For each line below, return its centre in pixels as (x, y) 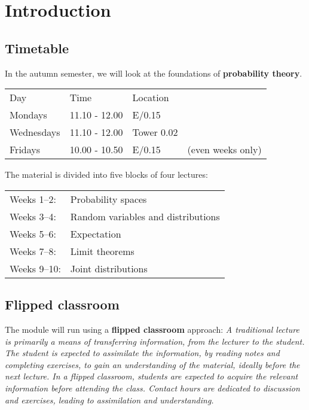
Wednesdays (35, 132)
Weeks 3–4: (33, 216)
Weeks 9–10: (35, 268)
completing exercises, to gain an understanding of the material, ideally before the (152, 364)
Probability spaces (108, 199)
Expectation (96, 233)
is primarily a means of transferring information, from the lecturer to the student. (155, 341)
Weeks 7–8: (33, 251)
